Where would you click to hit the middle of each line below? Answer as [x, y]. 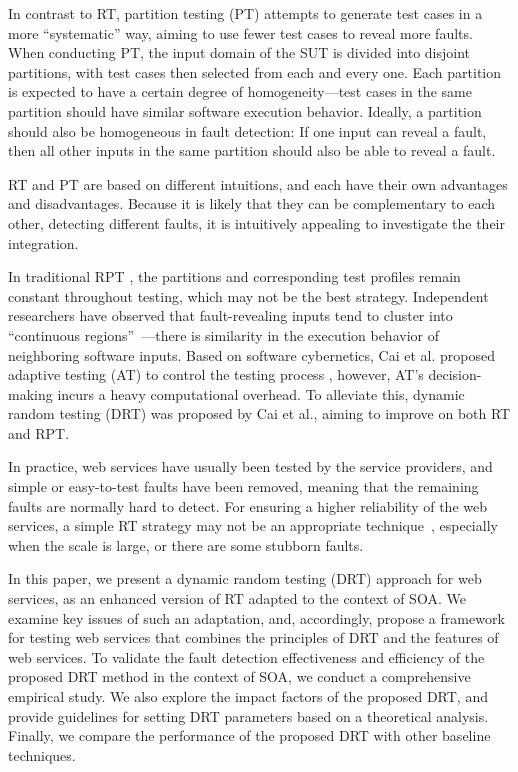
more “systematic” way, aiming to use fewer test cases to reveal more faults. [240, 32]
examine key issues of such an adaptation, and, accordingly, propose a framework [256, 617]
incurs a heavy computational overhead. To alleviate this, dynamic [261, 393]
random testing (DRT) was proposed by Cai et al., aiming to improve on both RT [259, 413]
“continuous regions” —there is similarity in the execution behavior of [223, 334]
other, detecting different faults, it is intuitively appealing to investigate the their [256, 222]
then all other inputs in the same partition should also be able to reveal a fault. [252, 150]
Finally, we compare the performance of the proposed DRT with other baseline [249, 735]
